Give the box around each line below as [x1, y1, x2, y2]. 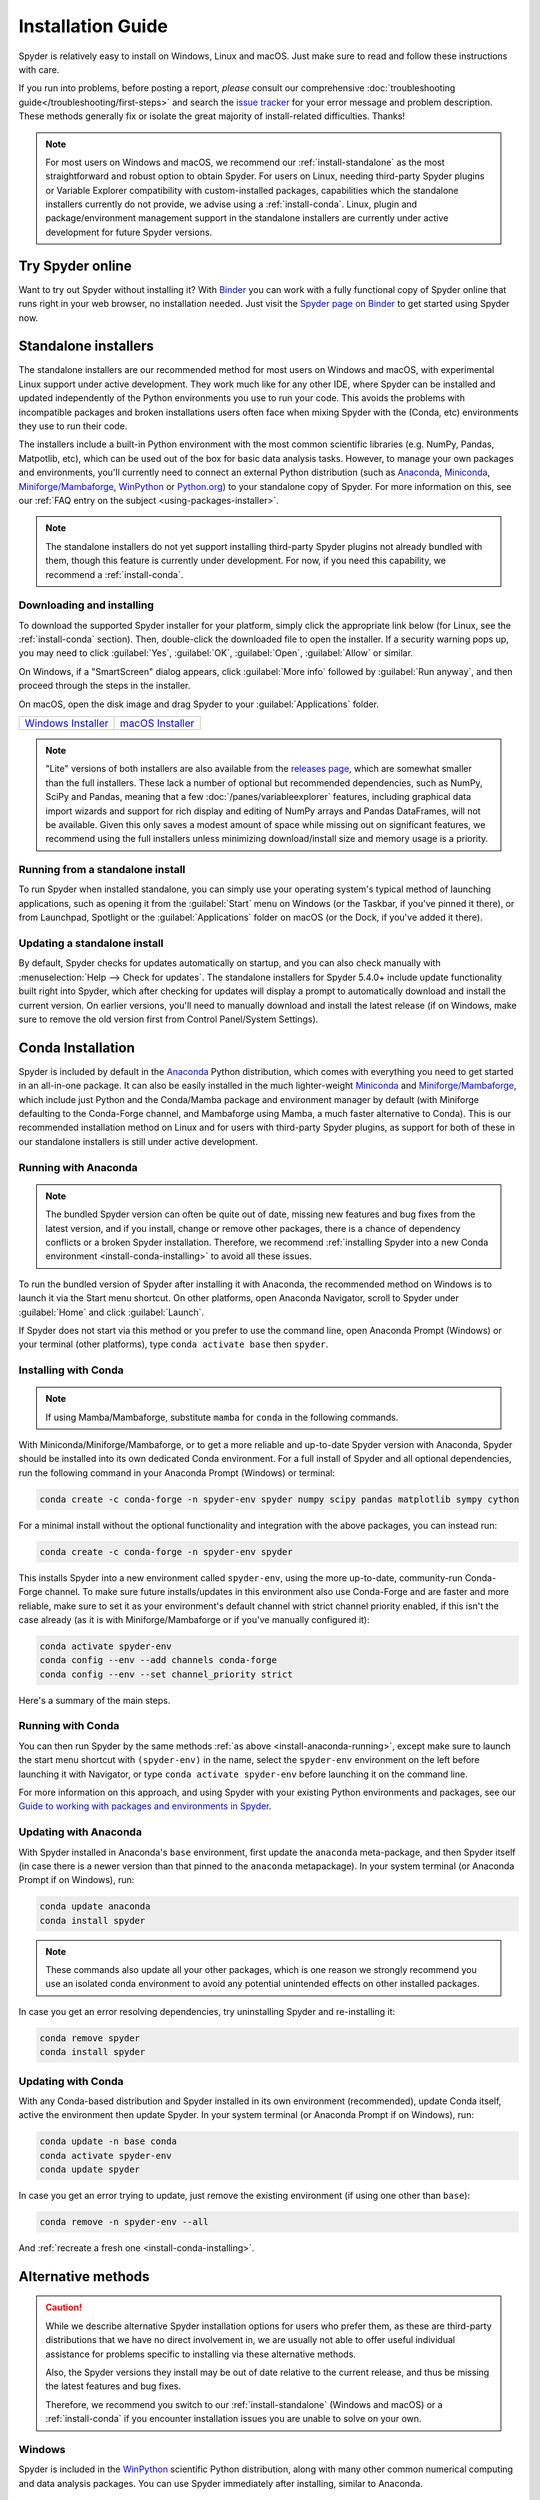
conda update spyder [39, 2164, 140, 2175]
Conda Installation [18, 1039, 135, 1056]
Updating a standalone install [18, 936, 164, 950]
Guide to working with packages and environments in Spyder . [18, 1800, 272, 1812]
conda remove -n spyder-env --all [39, 2216, 209, 2228]
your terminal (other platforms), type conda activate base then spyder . [18, 1338, 329, 1350]
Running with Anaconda [18, 1160, 139, 1174]
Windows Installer [24, 716, 109, 730]
